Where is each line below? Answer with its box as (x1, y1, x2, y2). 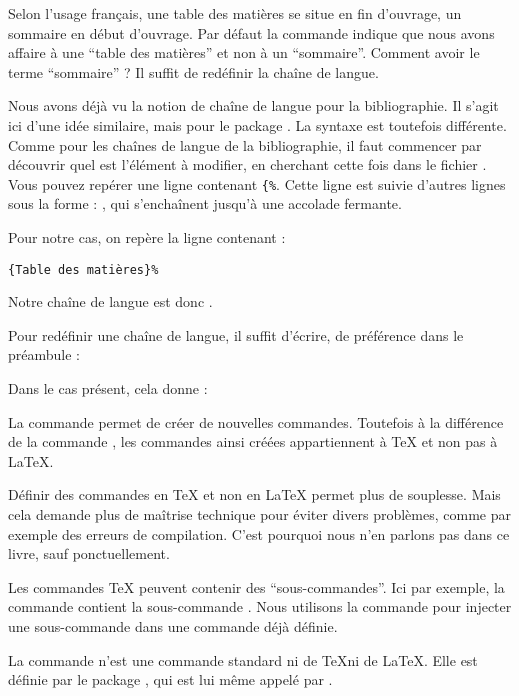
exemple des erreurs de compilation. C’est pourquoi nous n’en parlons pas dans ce (8, 523, 510, 544)
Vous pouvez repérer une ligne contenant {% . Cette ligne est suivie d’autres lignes (8, 173, 506, 194)
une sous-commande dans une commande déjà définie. (8, 615, 338, 636)
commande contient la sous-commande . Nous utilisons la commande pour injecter (8, 596, 512, 617)
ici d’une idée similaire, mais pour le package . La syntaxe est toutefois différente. (8, 114, 507, 135)
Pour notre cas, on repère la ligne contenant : (8, 227, 286, 247)
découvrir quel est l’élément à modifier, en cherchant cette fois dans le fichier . (8, 154, 487, 175)
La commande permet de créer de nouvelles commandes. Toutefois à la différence (8, 411, 504, 432)
